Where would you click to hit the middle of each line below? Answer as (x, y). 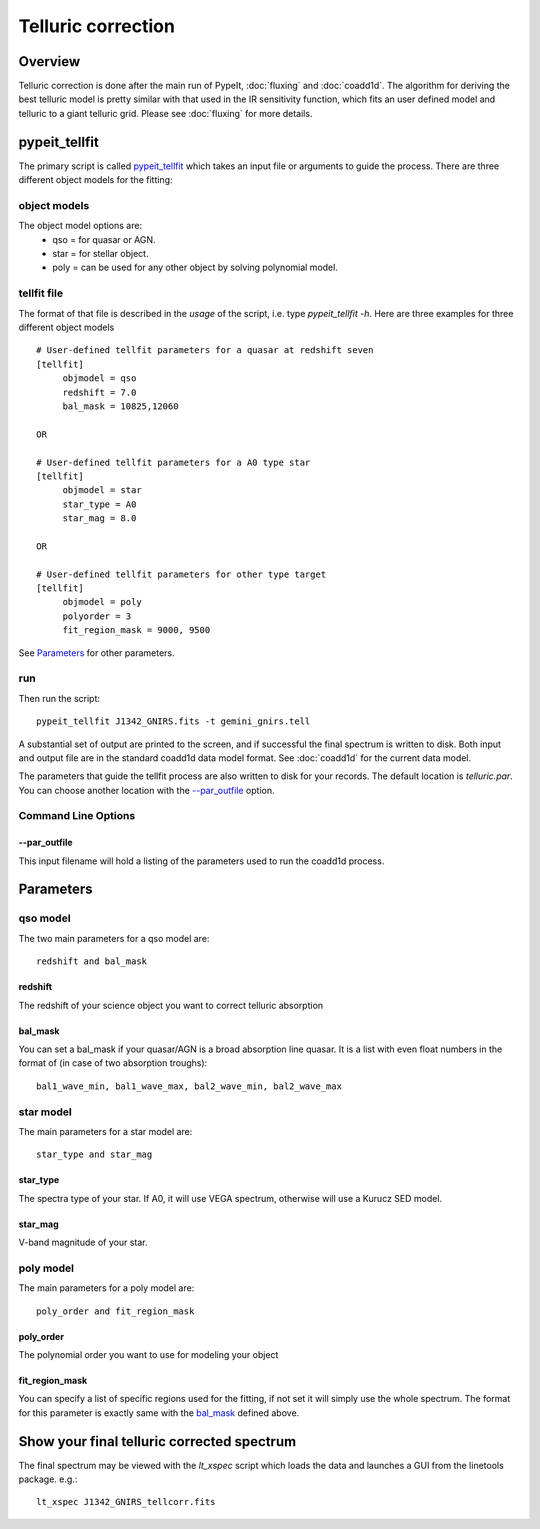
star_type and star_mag (94, 1154)
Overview (49, 61)
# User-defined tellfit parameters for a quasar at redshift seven (205, 350)
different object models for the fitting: (96, 180)
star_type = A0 (99, 504)
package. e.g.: (48, 1479)
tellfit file (41, 293)
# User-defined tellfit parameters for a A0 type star (173, 462)
